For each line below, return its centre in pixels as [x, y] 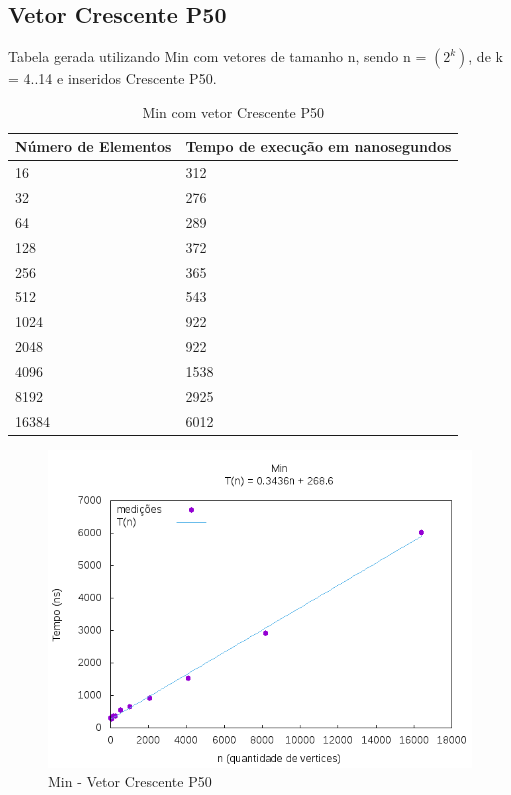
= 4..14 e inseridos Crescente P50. [112, 78]
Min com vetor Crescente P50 [233, 111]
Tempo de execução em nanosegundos [318, 146]
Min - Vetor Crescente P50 [130, 781]
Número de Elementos [93, 146]
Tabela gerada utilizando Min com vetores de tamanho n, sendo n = [217, 56]
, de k [485, 56]
